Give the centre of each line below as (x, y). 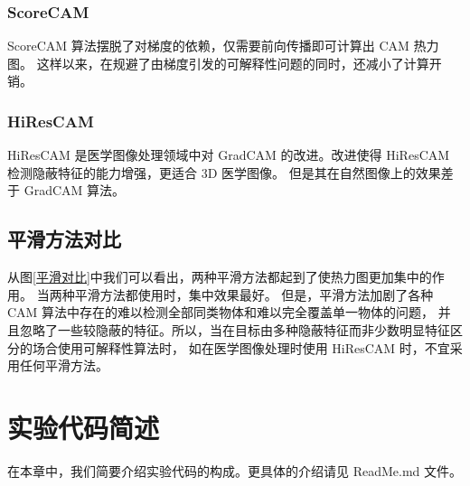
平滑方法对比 (64, 239)
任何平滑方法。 (64, 365)
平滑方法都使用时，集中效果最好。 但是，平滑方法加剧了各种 (254, 294)
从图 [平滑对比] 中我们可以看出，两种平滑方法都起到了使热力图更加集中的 (220, 277)
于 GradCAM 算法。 (66, 190)
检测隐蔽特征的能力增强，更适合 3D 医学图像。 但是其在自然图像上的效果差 (230, 172)
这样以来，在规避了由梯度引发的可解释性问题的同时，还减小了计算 (233, 63)
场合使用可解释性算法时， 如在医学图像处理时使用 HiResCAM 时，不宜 (241, 347)
